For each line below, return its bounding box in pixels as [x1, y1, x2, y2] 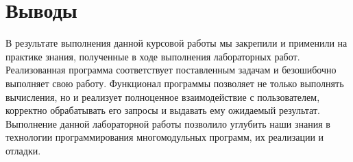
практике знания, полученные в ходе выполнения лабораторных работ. [5, 49, 300, 63]
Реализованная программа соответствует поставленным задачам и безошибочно [5, 62, 337, 77]
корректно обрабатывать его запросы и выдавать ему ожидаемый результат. [5, 103, 320, 117]
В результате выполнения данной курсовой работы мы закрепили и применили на [5, 36, 348, 50]
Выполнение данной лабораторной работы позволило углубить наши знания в [5, 116, 330, 130]
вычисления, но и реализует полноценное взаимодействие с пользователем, [5, 89, 320, 104]
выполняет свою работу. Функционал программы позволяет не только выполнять [5, 76, 344, 90]
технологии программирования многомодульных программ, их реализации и [5, 130, 324, 144]
